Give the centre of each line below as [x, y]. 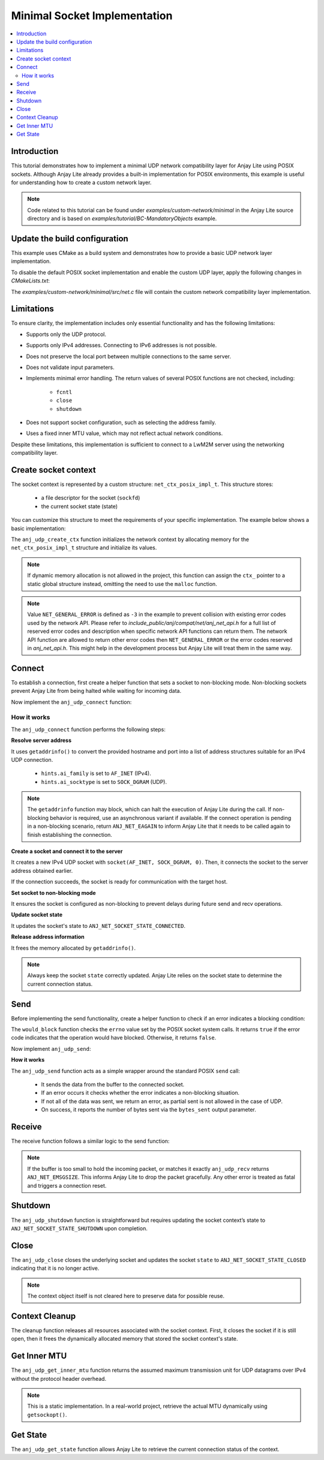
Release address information [48, 937]
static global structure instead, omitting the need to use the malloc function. [122, 584]
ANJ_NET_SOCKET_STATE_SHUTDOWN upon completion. [79, 1228]
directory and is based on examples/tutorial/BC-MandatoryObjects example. [122, 218]
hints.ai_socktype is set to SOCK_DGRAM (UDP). [104, 782]
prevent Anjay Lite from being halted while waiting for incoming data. [96, 691]
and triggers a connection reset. [67, 1185]
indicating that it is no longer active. [55, 1268]
